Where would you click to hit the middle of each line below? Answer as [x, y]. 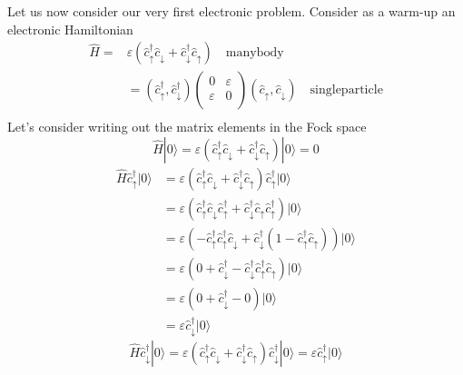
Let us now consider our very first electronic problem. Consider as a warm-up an [231, 11]
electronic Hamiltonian [70, 29]
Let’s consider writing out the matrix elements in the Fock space [187, 127]
